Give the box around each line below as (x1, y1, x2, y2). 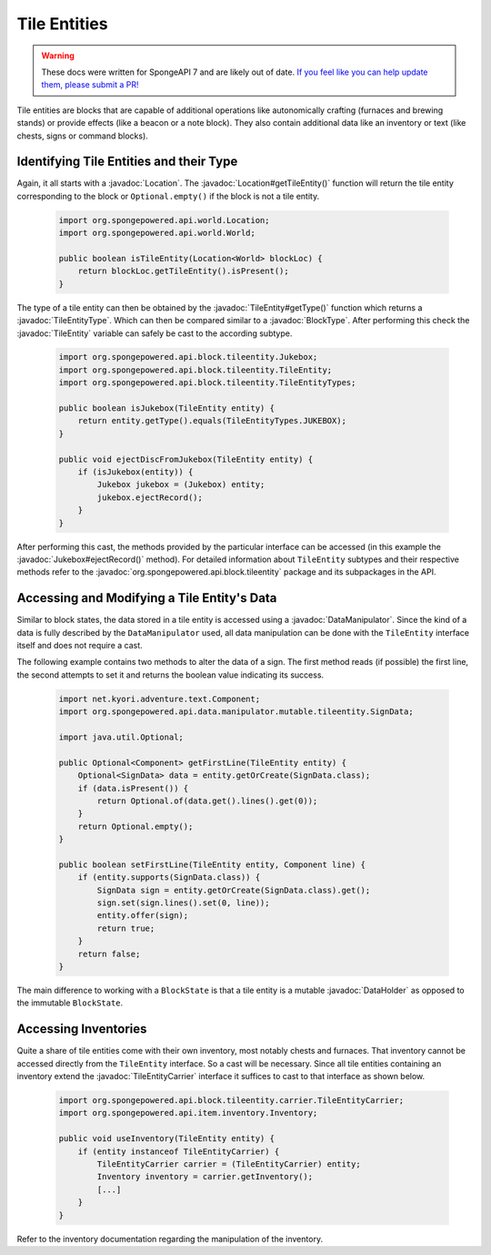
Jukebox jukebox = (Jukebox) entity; (96, 479, 266, 490)
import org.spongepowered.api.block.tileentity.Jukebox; (58, 352, 318, 362)
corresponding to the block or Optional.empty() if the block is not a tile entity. (16, 190, 320, 201)
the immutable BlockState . (16, 997, 124, 1008)
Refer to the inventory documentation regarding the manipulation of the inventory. (16, 1233, 323, 1244)
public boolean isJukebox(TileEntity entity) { (58, 403, 275, 413)
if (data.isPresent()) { (77, 783, 189, 793)
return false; (77, 948, 141, 959)
